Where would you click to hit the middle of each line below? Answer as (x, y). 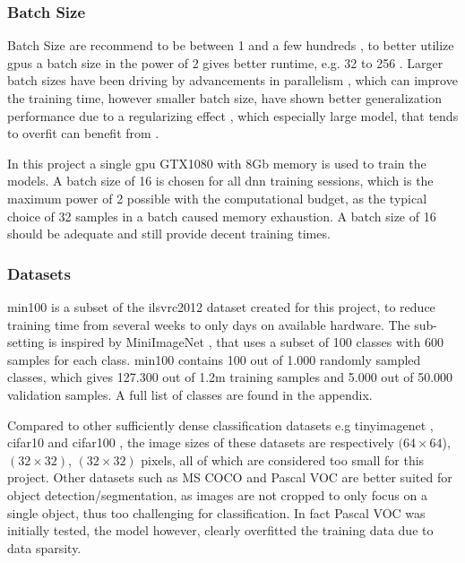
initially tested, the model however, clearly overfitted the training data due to (220, 530)
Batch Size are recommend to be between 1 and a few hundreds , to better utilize (231, 45)
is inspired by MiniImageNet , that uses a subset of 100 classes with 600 (245, 342)
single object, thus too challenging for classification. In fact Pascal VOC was (216, 512)
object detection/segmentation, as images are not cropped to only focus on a (217, 494)
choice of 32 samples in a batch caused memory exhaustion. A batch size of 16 (222, 216)
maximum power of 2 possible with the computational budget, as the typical (217, 198)
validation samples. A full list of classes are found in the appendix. (190, 394)
